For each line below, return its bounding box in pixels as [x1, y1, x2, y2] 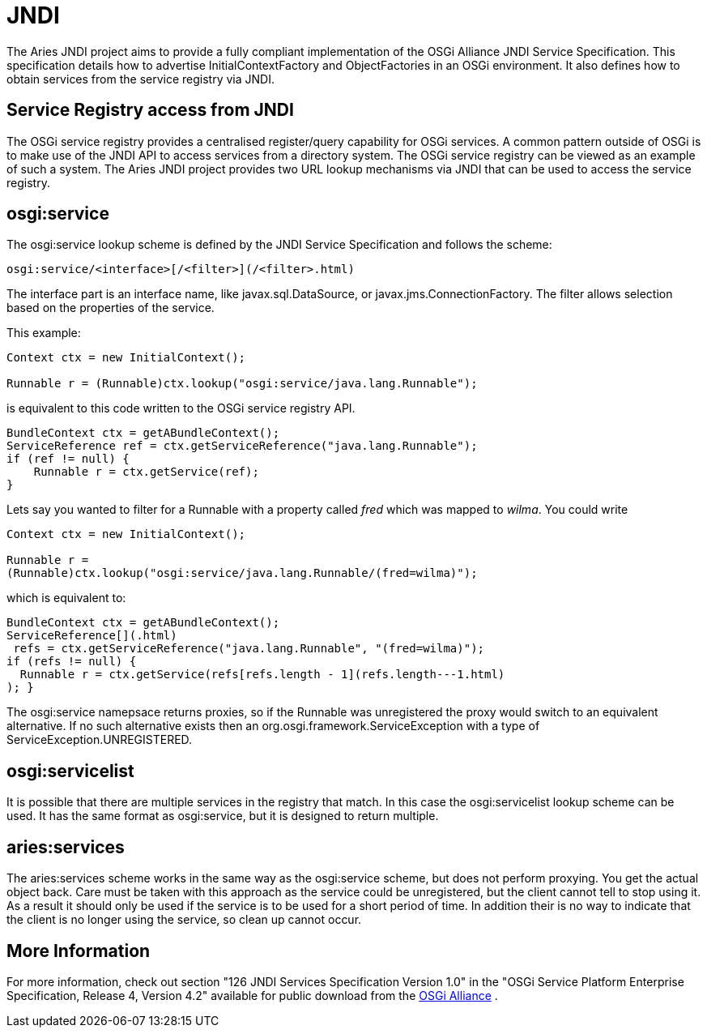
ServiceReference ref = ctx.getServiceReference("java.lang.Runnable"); [6, 439, 478, 453]
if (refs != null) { [6, 655, 137, 669]
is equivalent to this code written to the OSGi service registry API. [6, 401, 356, 416]
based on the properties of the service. [6, 301, 215, 315]
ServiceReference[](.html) [6, 629, 177, 643]
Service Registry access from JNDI [6, 100, 294, 121]
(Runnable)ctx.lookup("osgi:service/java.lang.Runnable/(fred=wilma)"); [6, 566, 478, 580]
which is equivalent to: [6, 591, 126, 605]
